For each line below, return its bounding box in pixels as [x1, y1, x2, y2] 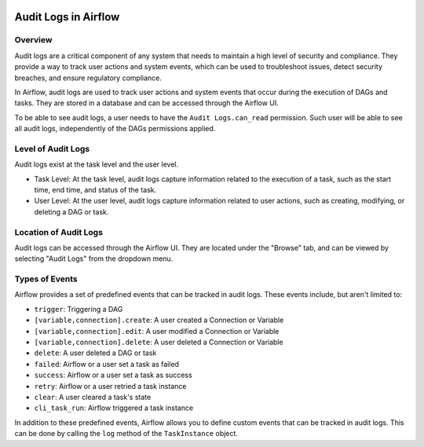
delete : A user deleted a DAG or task [34, 348, 157, 357]
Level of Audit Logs [14, 143, 90, 154]
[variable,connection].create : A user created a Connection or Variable [34, 315, 284, 325]
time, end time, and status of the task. [34, 185, 157, 195]
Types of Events [14, 273, 78, 284]
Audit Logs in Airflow [14, 10, 120, 24]
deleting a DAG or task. [34, 207, 109, 216]
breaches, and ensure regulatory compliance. [14, 73, 163, 82]
